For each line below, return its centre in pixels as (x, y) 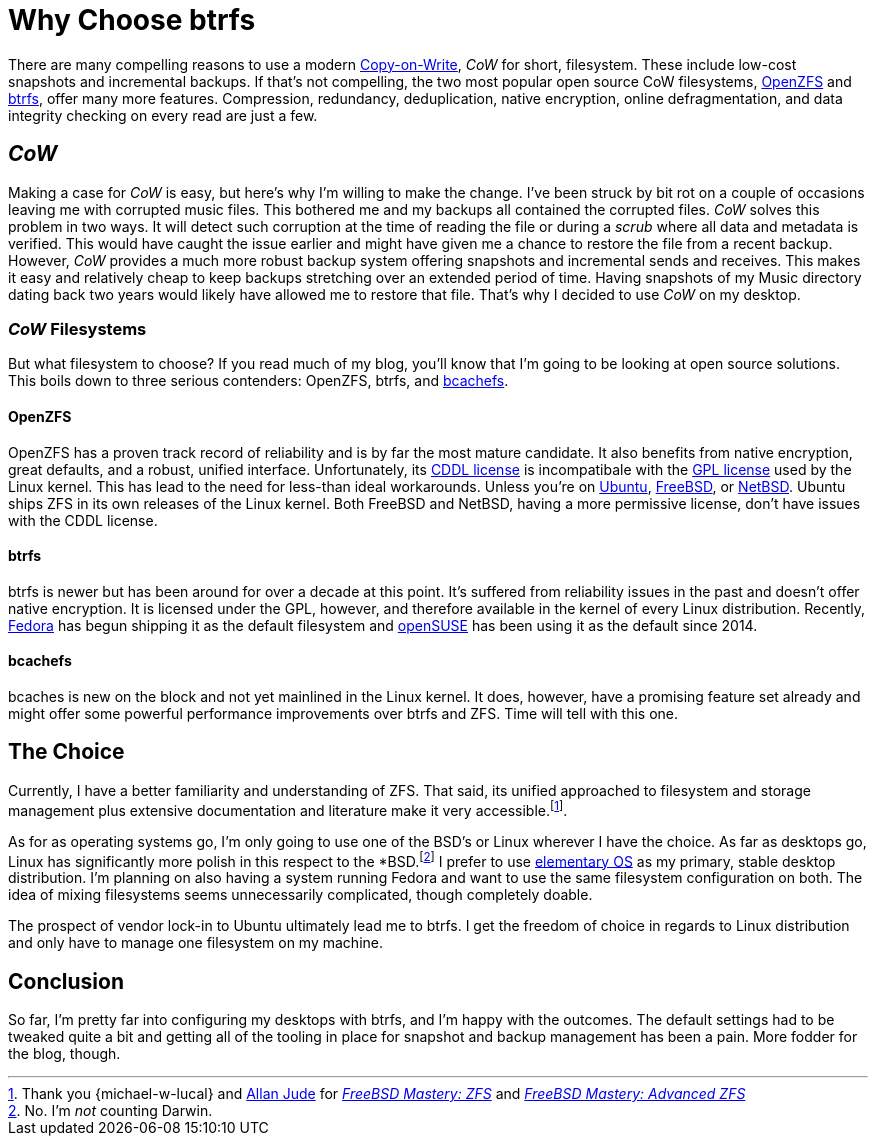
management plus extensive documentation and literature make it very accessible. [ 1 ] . (288, 808)
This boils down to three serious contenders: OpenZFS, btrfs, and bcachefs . (258, 381)
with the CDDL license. (83, 520)
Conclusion (66, 981)
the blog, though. (64, 1053)
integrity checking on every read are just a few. (163, 115)
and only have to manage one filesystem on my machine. (195, 943)
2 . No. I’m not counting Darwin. (110, 1110)
